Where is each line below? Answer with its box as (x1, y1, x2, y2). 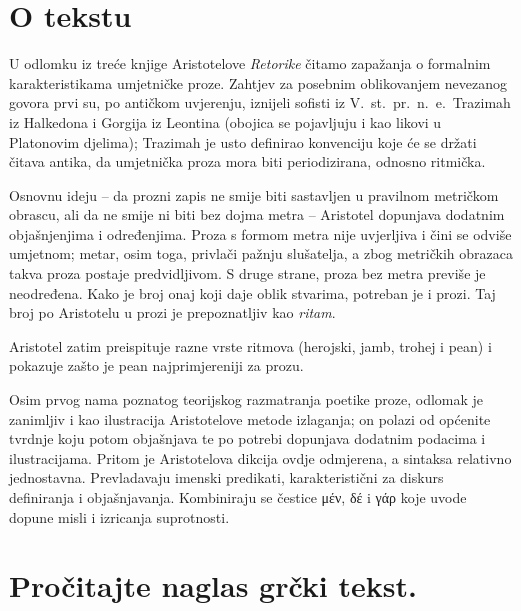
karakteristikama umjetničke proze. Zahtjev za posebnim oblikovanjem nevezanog (9, 72, 508, 93)
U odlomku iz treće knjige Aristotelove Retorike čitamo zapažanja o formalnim (9, 53, 491, 74)
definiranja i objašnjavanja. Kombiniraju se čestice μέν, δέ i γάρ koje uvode (9, 487, 467, 507)
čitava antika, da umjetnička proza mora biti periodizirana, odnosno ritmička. (9, 151, 486, 172)
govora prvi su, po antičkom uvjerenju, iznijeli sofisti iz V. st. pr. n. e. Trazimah (9, 92, 511, 113)
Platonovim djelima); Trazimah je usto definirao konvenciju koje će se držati (9, 131, 477, 152)
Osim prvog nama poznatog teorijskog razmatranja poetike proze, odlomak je (9, 389, 484, 410)
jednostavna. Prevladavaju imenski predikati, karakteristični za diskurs (9, 467, 444, 488)
